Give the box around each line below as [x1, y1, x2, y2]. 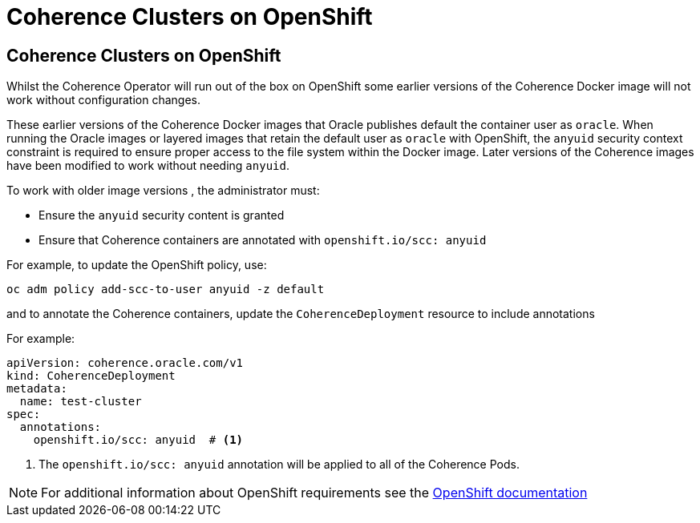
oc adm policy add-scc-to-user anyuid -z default [6, 283, 325, 296]
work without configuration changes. [6, 93, 200, 107]
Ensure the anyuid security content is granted [38, 208, 285, 223]
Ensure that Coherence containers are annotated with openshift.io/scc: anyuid [38, 233, 487, 247]
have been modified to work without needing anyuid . [6, 159, 289, 173]
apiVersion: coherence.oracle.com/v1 [6, 356, 244, 370]
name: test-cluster [19, 395, 142, 408]
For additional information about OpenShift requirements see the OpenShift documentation [41, 485, 588, 501]
